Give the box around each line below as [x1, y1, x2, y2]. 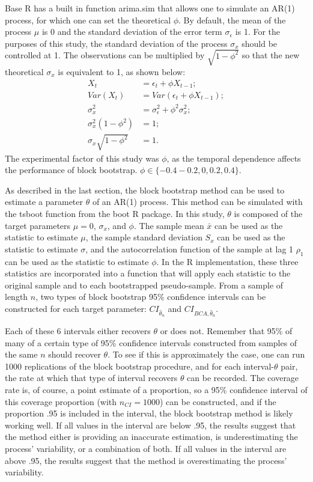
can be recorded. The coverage [187, 371, 299, 384]
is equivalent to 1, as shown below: [58, 65, 186, 78]
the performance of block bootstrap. [5, 163, 138, 176]
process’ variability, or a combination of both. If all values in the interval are [5, 442, 287, 455]
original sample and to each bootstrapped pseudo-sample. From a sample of [5, 278, 284, 291]
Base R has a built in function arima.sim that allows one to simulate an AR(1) [5, 2, 295, 14]
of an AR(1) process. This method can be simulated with [92, 195, 303, 208]
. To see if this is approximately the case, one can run [108, 348, 305, 361]
